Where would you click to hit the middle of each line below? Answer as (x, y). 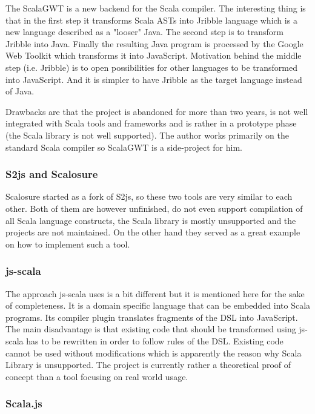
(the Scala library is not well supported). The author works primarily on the (147, 135)
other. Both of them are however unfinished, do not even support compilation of (154, 208)
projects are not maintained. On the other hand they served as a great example (153, 232)
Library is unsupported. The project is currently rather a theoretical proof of (148, 365)
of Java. (20, 91)
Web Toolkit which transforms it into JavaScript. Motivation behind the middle (154, 55)
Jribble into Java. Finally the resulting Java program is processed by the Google (154, 43)
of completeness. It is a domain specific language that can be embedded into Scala (158, 305)
